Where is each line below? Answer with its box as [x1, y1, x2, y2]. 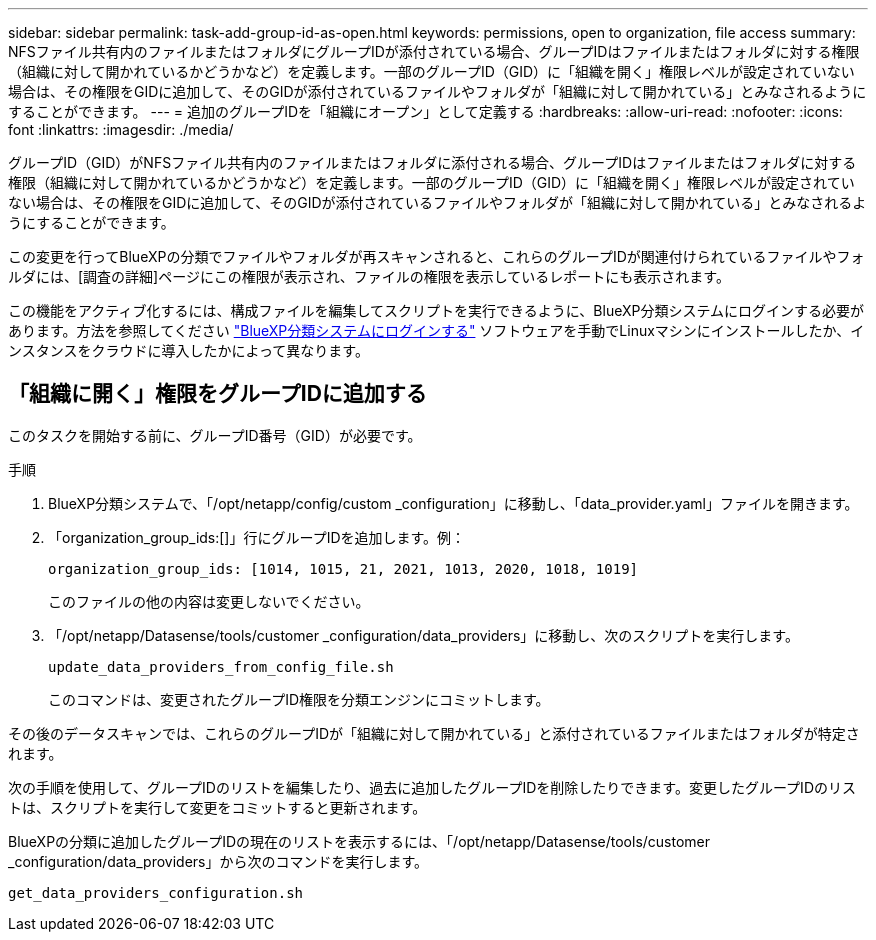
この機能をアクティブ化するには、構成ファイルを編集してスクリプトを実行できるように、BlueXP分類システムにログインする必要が [8, 302, 865, 319]
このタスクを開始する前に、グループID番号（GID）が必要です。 [8, 426, 422, 444]
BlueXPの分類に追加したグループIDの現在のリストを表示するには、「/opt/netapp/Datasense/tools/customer [8, 832, 711, 850]
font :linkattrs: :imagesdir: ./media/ [8, 121, 234, 138]
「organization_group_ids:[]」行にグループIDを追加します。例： [48, 528, 466, 546]
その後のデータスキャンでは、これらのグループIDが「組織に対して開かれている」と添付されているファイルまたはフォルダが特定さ [8, 724, 860, 742]
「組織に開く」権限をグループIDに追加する [8, 381, 427, 407]
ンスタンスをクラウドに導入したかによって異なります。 [8, 342, 369, 359]
